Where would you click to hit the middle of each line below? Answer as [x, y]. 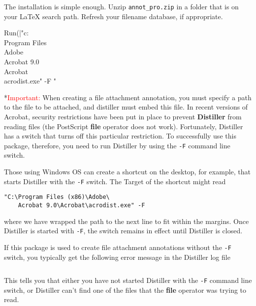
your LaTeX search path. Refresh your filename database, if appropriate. [113, 16]
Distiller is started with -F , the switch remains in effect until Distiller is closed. [123, 231]
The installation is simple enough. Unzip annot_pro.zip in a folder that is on [121, 6]
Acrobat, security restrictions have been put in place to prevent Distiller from [123, 116]
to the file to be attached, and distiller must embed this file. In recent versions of [126, 107]
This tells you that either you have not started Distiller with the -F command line [128, 280]
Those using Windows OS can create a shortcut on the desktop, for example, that [128, 172]
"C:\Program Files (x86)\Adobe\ [57, 197]
